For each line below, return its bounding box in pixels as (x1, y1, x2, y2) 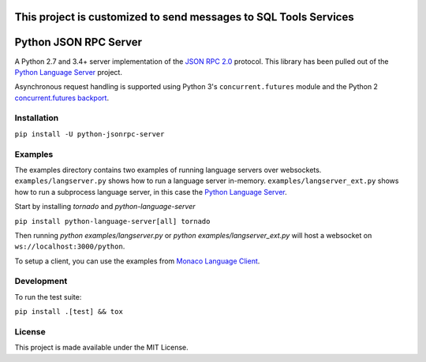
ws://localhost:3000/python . (14, 241, 125, 252)
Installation (14, 113, 59, 124)
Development (14, 276, 68, 287)
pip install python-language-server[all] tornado (14, 217, 211, 226)
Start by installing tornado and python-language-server (14, 202, 196, 211)
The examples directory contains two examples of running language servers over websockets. (14, 165, 322, 174)
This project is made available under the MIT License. (14, 343, 189, 353)
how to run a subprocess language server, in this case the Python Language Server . (14, 187, 287, 196)
